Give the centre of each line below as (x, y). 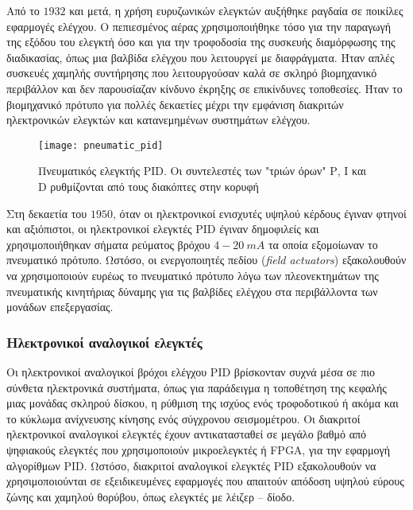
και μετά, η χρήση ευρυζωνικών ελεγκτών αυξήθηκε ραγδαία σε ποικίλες (236, 10)
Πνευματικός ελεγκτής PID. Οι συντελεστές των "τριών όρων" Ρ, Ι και (203, 171)
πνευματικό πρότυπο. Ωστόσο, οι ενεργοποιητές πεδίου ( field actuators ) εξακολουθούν (206, 260)
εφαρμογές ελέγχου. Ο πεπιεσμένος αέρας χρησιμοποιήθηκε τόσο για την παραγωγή (199, 26)
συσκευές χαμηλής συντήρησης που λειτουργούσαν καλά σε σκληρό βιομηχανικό (192, 73)
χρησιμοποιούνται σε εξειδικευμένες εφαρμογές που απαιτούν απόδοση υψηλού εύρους (205, 481)
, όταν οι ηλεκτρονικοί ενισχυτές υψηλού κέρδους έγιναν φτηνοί (259, 213)
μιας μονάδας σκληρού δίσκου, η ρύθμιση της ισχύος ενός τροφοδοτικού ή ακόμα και (203, 403)
